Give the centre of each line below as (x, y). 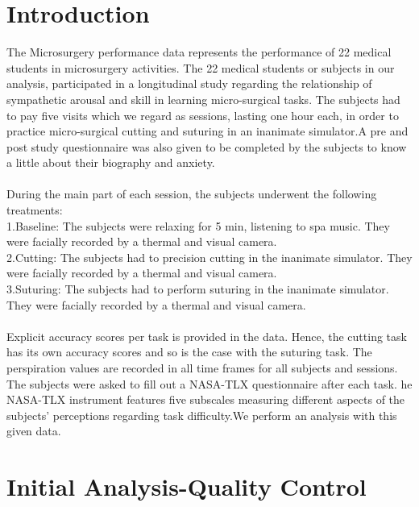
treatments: (35, 210)
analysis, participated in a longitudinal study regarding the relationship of (189, 83)
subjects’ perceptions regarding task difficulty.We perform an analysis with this (202, 415)
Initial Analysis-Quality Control (187, 486)
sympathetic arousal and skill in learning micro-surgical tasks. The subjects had (203, 99)
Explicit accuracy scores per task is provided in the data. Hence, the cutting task (207, 336)
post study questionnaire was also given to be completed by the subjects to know (207, 146)
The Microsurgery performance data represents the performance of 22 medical (199, 52)
